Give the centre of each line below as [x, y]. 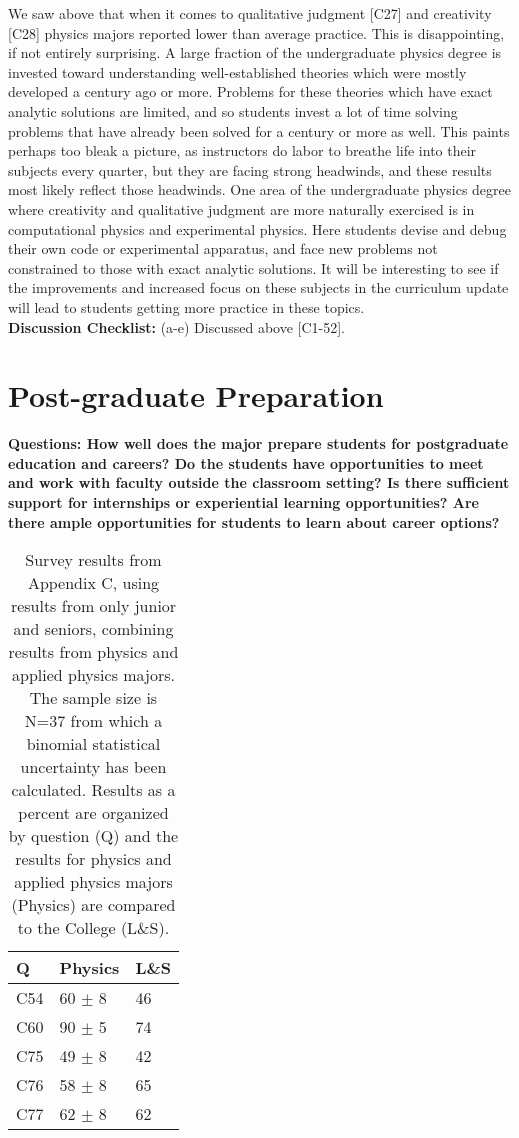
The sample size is [93, 698]
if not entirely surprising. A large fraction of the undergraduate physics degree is [255, 52]
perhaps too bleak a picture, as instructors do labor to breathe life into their [242, 150]
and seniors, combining [93, 629]
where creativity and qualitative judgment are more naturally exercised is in [241, 208]
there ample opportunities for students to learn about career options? [254, 521]
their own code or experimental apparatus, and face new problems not [223, 248]
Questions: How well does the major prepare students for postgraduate [258, 443]
